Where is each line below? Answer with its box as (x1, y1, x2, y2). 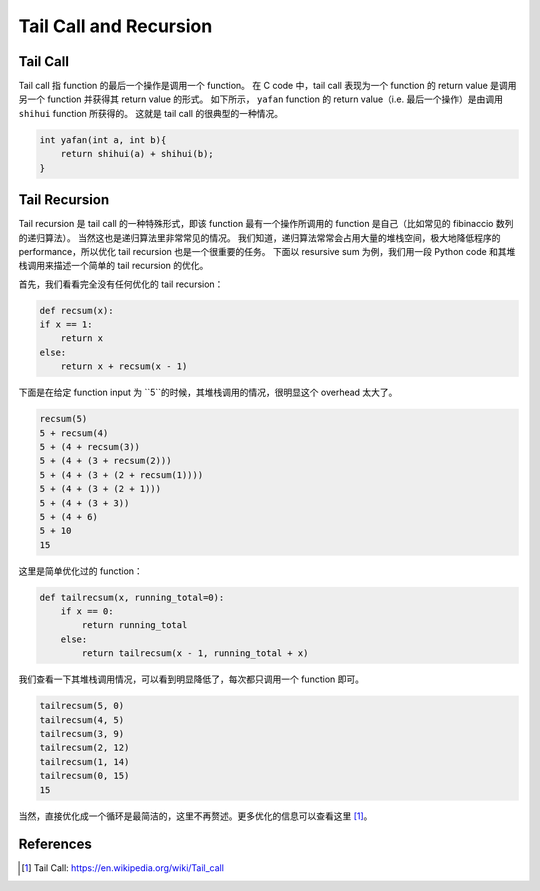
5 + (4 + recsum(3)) (39, 441, 140, 452)
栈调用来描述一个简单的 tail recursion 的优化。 (18, 260, 209, 272)
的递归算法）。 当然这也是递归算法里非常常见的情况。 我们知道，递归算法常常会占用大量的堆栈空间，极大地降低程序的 (18, 231, 501, 244)
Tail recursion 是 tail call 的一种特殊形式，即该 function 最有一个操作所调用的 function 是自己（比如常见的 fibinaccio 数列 (18, 218, 514, 230)
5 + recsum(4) (39, 427, 109, 439)
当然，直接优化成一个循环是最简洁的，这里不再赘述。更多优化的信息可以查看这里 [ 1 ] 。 (18, 810, 373, 822)
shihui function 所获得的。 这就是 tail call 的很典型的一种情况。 (18, 107, 284, 119)
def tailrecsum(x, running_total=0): (39, 591, 225, 603)
